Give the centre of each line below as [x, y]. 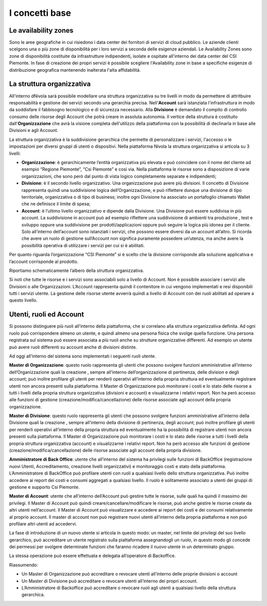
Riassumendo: [24, 565]
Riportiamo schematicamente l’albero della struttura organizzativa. [77, 270]
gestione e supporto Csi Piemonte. [44, 487]
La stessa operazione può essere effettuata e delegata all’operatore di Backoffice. [92, 556]
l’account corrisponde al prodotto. [44, 261]
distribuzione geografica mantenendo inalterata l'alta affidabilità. [75, 70]
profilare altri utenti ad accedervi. [43, 523]
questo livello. [23, 300]
